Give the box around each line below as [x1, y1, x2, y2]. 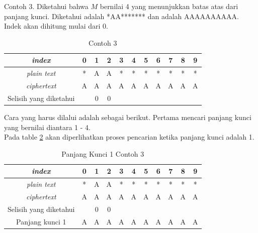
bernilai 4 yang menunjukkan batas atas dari [100, 1, 238, 11]
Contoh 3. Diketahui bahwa [4, 1, 89, 11]
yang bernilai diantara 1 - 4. [4, 122, 91, 132]
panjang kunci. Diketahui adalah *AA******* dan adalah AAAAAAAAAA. [4, 11, 239, 21]
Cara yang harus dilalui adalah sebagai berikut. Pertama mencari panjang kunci [4, 112, 251, 122]
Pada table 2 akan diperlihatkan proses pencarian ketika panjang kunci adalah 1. [4, 132, 254, 142]
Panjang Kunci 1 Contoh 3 [61, 148, 144, 159]
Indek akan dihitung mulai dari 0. [4, 21, 108, 31]
